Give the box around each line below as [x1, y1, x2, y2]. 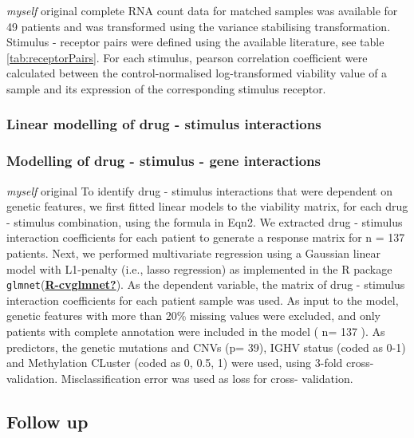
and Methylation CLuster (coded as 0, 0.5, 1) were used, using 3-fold [6, 354, 343, 371]
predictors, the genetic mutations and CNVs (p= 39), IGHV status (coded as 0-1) [6, 338, 406, 355]
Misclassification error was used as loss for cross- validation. [61, 369, 353, 386]
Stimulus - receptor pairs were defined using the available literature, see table [6, 34, 384, 50]
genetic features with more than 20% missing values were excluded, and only [6, 307, 380, 324]
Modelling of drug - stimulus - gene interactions [6, 151, 321, 171]
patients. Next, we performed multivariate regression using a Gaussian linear [6, 245, 381, 261]
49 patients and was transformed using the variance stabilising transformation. [6, 18, 391, 34]
